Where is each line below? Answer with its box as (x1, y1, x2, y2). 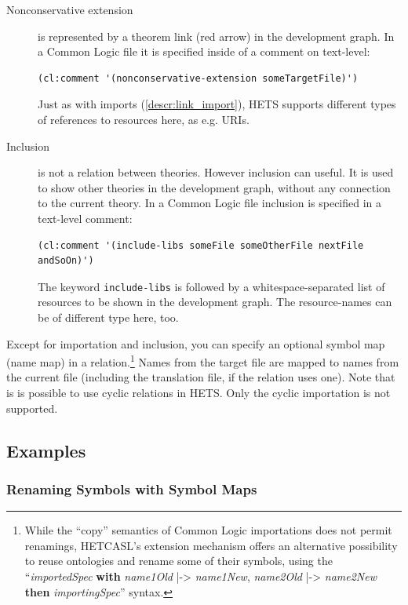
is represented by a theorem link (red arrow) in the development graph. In (38, 27, 395, 44)
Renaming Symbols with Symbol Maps (6, 479, 257, 498)
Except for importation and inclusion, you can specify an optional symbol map (6, 335, 385, 352)
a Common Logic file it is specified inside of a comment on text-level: (38, 43, 370, 60)
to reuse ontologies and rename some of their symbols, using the (24, 552, 333, 569)
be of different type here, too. (38, 308, 179, 325)
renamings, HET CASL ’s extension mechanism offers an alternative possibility (24, 537, 398, 553)
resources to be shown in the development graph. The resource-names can (38, 293, 392, 310)
